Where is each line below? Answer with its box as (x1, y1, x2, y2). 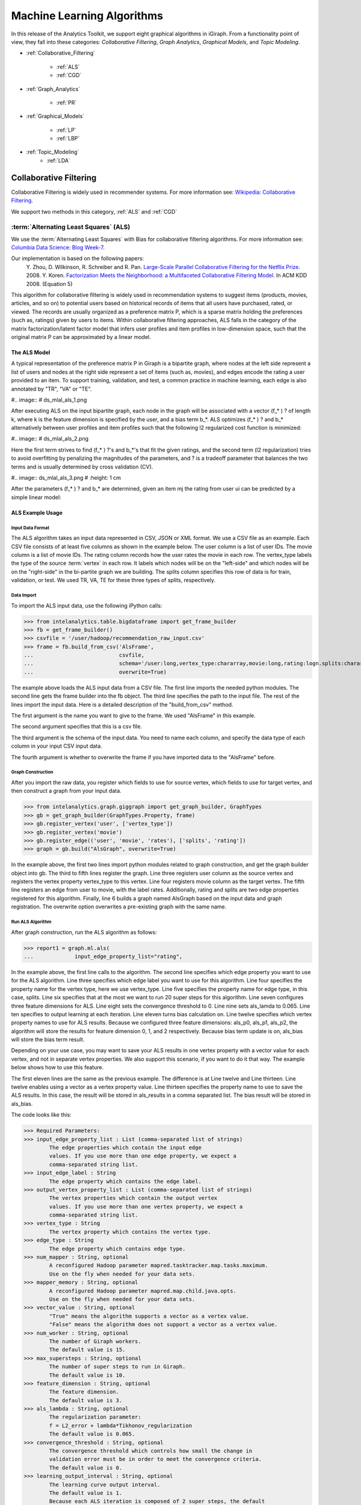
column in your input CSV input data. (11, 742, 102, 749)
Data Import (11, 592, 37, 598)
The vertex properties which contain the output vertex (49, 1195, 218, 1202)
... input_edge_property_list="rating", (23, 953, 183, 960)
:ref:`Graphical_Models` (26, 113, 85, 120)
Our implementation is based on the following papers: (11, 255, 144, 262)
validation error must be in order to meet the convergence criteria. (49, 1456, 262, 1463)
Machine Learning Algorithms (11, 9, 164, 22)
